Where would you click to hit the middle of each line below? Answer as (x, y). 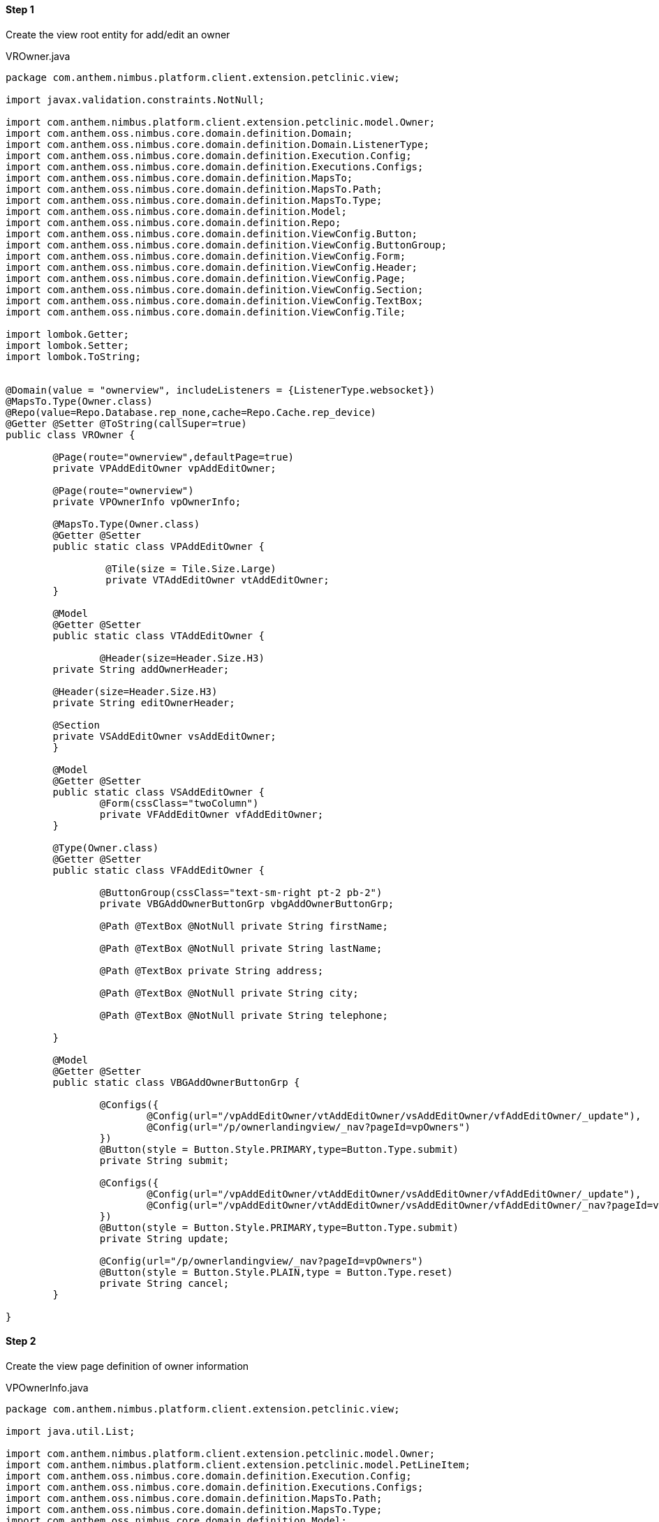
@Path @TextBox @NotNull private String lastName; (241, 948)
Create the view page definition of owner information (127, 1366)
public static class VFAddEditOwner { (158, 870)
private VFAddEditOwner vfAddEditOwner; (212, 814)
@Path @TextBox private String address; (212, 970)
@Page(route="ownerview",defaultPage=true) (173, 457)
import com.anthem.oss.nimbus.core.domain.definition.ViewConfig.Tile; (206, 312)
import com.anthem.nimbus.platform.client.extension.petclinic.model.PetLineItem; (238, 1464)
